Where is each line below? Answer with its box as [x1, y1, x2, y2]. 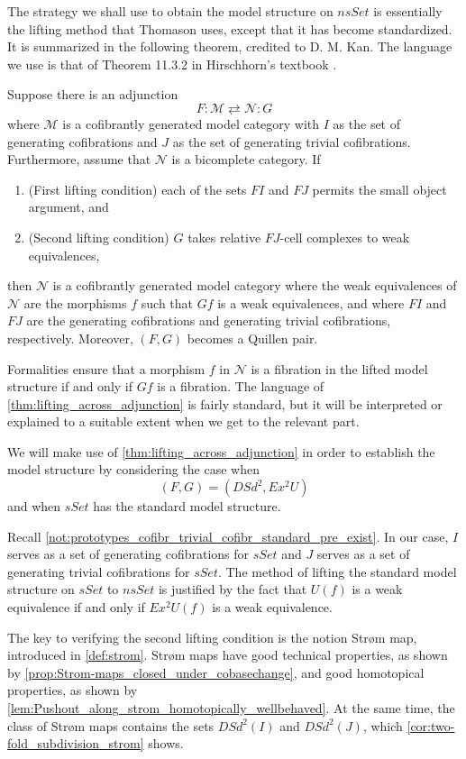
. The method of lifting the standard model [217, 562, 457, 581]
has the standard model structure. [93, 497, 281, 516]
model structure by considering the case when [7, 460, 260, 479]
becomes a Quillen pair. [187, 328, 318, 347]
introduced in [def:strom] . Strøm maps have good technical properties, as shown [7, 645, 448, 664]
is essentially [373, 2, 443, 20]
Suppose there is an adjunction [7, 85, 178, 104]
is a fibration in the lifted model [251, 359, 428, 378]
